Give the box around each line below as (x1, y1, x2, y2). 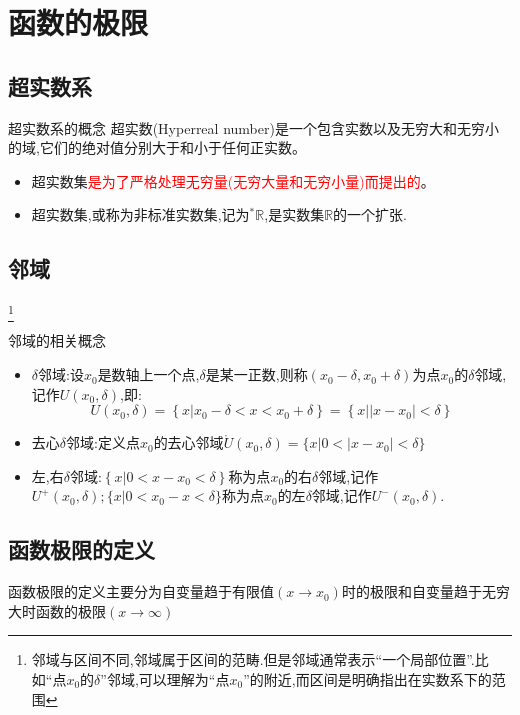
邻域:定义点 (66, 432, 140, 453)
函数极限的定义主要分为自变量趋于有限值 (8, 581, 274, 602)
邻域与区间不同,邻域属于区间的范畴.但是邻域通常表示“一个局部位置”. (31, 649, 475, 670)
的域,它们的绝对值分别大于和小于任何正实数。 (8, 137, 306, 158)
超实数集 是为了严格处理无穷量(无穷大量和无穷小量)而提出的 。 (31, 170, 435, 191)
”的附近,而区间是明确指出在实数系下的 (243, 669, 492, 690)
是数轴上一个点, (97, 364, 200, 385)
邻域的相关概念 (8, 330, 106, 351)
